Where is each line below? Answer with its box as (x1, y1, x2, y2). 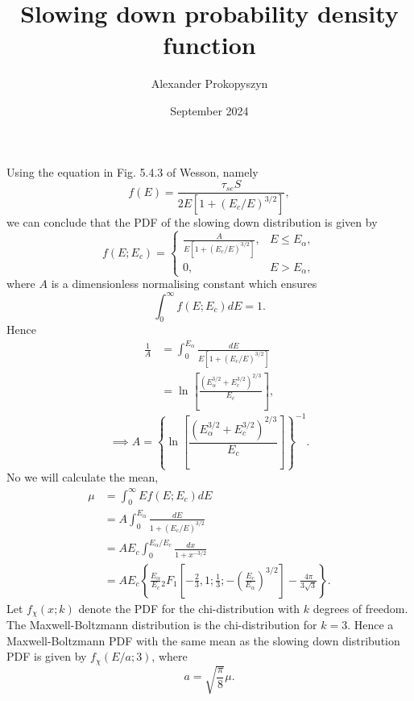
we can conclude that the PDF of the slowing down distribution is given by (6, 214, 378, 230)
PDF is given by (6, 648, 87, 665)
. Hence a (347, 616, 394, 633)
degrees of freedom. (313, 599, 408, 616)
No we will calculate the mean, (6, 469, 159, 486)
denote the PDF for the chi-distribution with (78, 599, 300, 616)
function (163, 28, 256, 61)
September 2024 (170, 102, 249, 119)
